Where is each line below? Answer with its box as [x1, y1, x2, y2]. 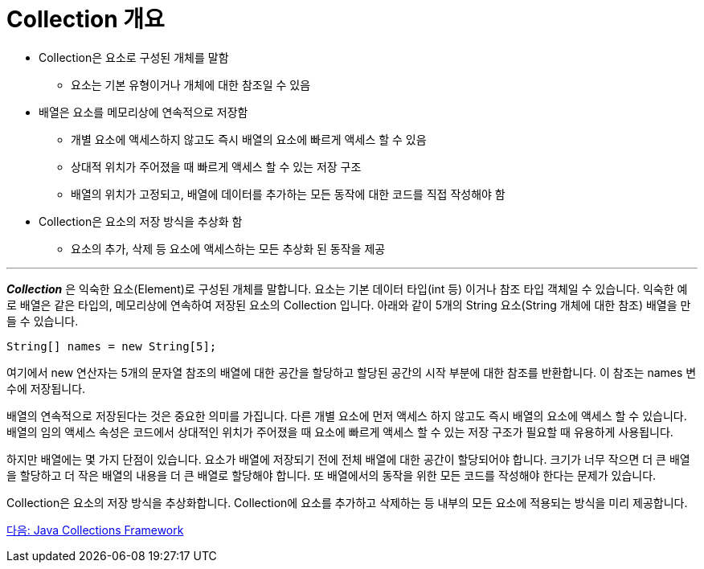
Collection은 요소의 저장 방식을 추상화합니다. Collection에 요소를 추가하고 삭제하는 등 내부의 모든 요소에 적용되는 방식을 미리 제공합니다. [6, 495, 688, 510]
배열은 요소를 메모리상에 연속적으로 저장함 [39, 104, 248, 119]
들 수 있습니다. [6, 313, 79, 328]
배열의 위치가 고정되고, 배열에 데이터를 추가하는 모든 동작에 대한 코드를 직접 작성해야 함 [71, 186, 505, 201]
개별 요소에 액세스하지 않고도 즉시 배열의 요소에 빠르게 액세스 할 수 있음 [71, 132, 427, 146]
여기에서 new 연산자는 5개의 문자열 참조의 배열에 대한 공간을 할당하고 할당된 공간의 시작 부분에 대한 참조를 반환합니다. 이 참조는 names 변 [6, 365, 697, 379]
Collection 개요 [6, 6, 165, 33]
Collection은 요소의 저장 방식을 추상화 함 [39, 214, 243, 228]
